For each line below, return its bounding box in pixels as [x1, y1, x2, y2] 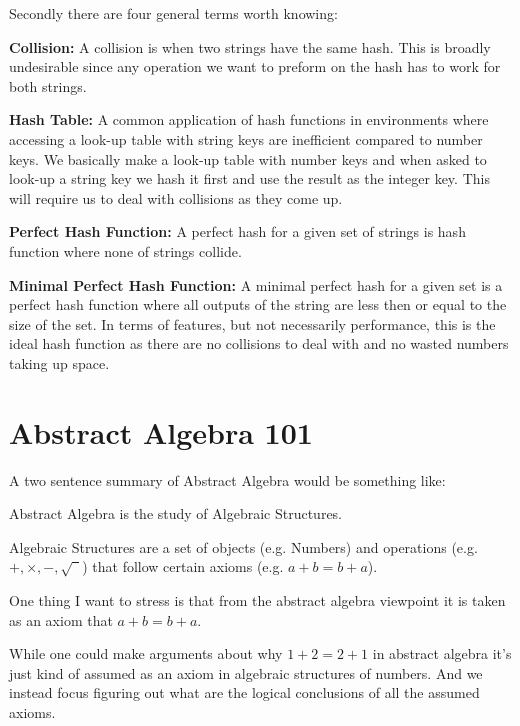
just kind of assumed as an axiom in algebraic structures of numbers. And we [9, 662, 483, 683]
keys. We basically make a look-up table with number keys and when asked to [9, 148, 487, 169]
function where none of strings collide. [9, 240, 242, 261]
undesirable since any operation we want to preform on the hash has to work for [9, 56, 501, 77]
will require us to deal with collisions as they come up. [9, 187, 343, 208]
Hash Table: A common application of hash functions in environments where [9, 109, 489, 130]
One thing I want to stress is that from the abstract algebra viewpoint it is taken [9, 590, 506, 610]
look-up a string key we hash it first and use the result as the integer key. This [9, 168, 490, 189]
